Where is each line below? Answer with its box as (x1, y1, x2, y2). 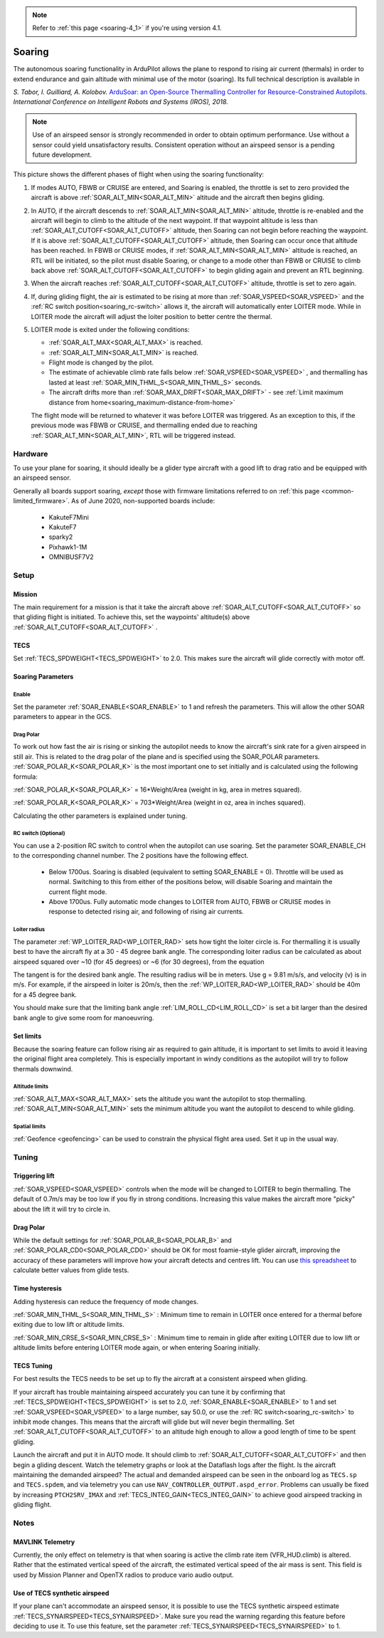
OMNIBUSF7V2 (48, 552, 94, 562)
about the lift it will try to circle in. (13, 1204, 111, 1213)
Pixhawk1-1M (48, 542, 87, 551)
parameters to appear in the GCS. (13, 712, 112, 720)
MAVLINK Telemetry (13, 1538, 75, 1546)
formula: (13, 772, 38, 781)
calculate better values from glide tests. (13, 1266, 129, 1274)
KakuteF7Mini (48, 513, 89, 521)
